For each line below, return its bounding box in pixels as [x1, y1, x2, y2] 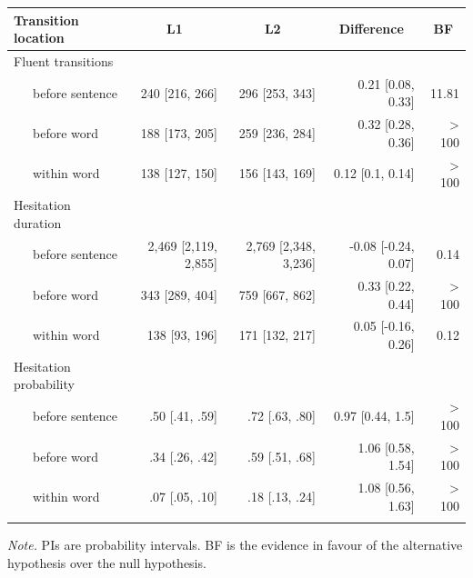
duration [14, 213, 62, 232]
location [14, 28, 65, 47]
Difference [338, 19, 404, 38]
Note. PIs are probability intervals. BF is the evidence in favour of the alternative [7, 535, 463, 554]
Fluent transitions [14, 51, 114, 70]
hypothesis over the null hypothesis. [7, 553, 206, 572]
